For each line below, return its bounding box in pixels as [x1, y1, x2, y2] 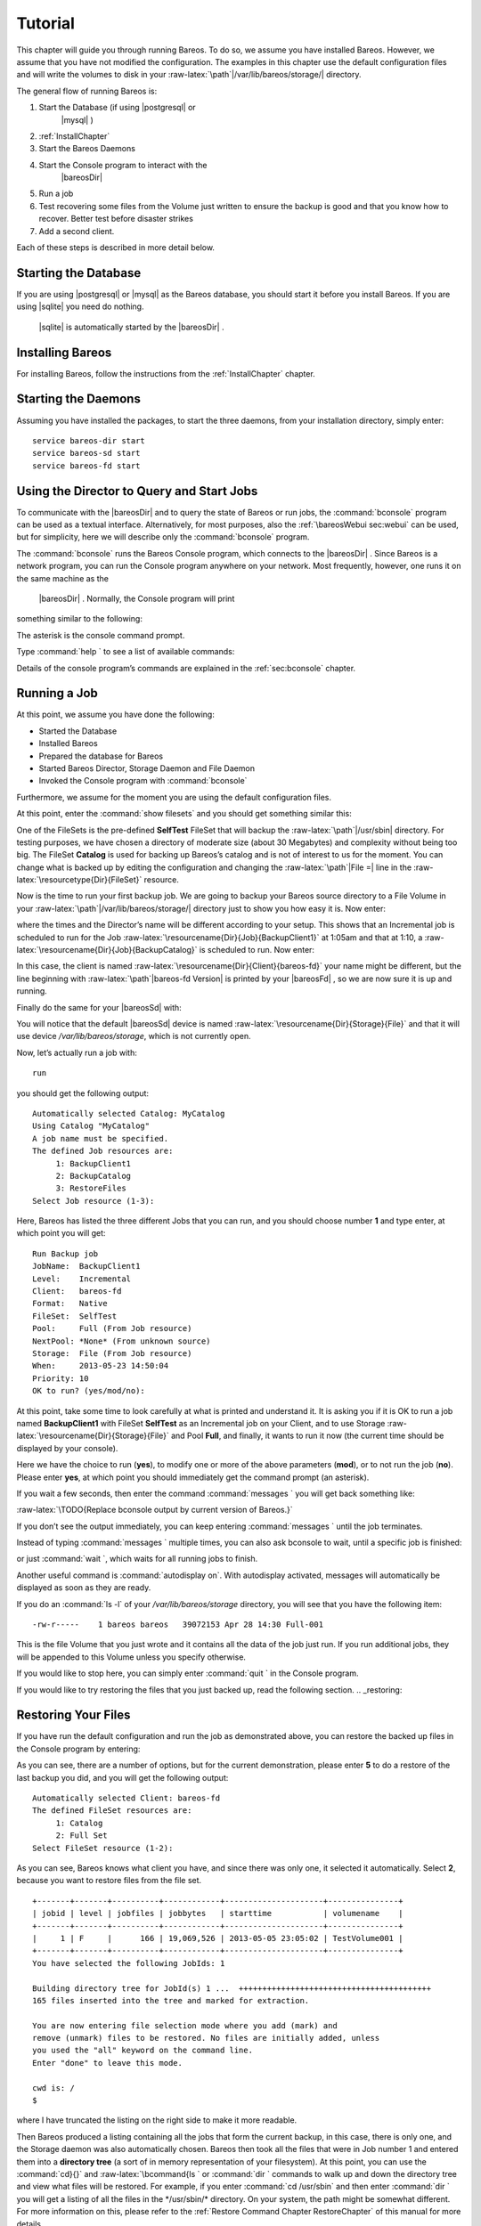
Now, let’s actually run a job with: [16, 1047, 137, 1058]
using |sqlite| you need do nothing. [16, 301, 144, 312]
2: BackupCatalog [55, 1171, 132, 1181]
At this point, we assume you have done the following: [16, 709, 216, 720]
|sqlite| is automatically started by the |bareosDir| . [38, 321, 224, 332]
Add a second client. [38, 225, 115, 236]
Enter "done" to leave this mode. [32, 2058, 183, 2068]
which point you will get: [16, 1228, 106, 1239]
